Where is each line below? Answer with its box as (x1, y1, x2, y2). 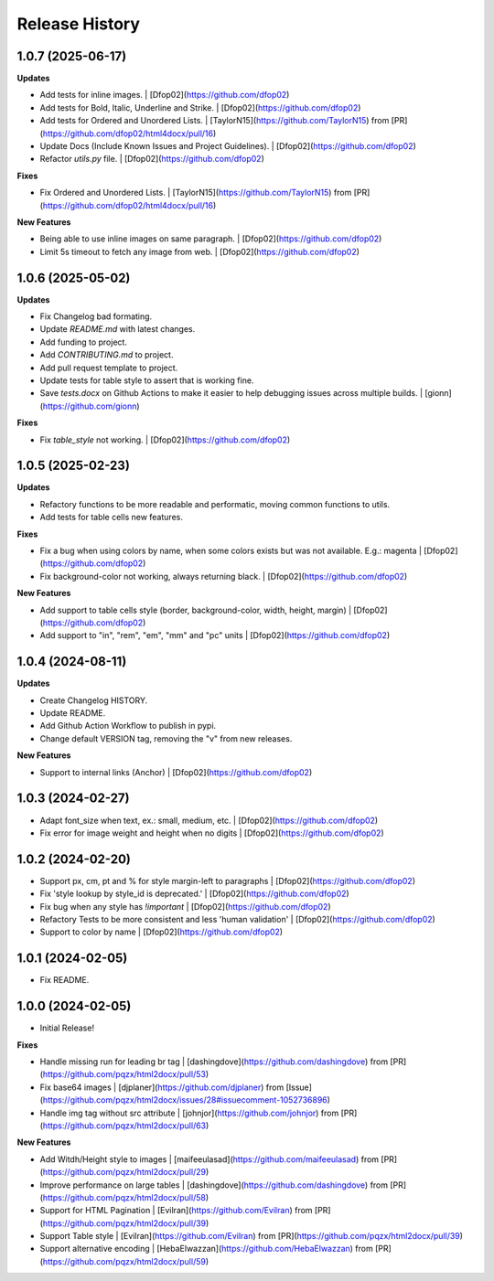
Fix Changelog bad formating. (39, 311, 153, 322)
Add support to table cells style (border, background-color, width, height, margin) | (39, 604, 352, 615)
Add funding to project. (39, 336, 128, 347)
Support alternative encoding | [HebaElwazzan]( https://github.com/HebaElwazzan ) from (39, 1244, 374, 1254)
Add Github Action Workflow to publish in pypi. (39, 721, 217, 731)
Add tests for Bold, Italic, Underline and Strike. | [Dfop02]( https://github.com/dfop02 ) (39, 101, 361, 113)
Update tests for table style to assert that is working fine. (39, 375, 254, 386)
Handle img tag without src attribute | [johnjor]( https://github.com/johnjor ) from (39, 1107, 339, 1118)
